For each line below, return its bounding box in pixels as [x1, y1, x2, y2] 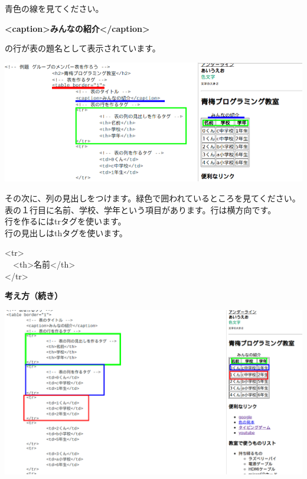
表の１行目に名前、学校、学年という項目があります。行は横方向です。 [5, 203, 276, 216]
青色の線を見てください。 [5, 2, 104, 14]
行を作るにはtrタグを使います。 [5, 215, 126, 227]
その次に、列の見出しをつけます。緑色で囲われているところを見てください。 [5, 192, 301, 204]
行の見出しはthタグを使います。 [5, 226, 128, 239]
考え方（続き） [5, 289, 63, 302]
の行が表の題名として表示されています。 [5, 42, 161, 54]
